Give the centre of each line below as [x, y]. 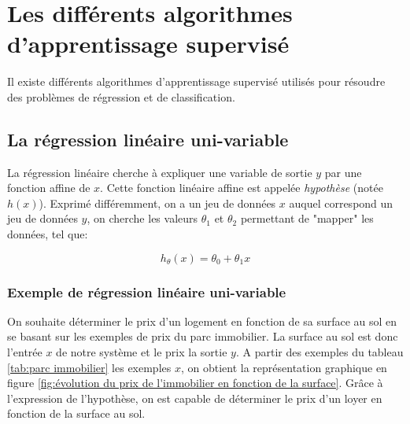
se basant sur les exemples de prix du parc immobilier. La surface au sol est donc [203, 336]
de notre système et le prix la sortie [142, 352]
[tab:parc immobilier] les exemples [89, 367]
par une [343, 172]
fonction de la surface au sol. [76, 413]
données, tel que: [48, 234]
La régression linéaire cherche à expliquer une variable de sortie [160, 172]
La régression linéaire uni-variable [148, 139]
